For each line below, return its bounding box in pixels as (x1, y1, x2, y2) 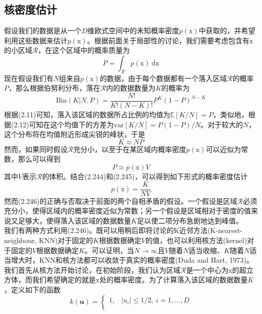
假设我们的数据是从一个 (4, 25, 82, 36)
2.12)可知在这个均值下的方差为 (14, 119, 114, 129)
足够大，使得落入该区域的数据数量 (18, 215, 131, 225)
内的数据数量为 (106, 83, 156, 93)
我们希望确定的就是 (32, 274, 96, 285)
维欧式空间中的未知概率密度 (87, 25, 179, 36)
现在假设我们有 (4, 72, 53, 83)
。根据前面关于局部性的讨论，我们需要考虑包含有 (87, 35, 249, 45)
